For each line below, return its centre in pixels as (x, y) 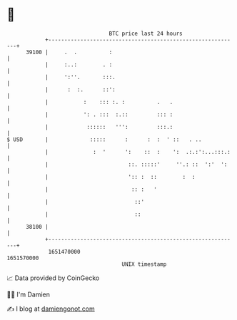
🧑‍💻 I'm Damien (29, 294)
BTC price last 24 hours (146, 33)
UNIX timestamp (144, 264)
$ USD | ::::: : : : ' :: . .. (104, 139)
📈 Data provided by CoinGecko (53, 278)
